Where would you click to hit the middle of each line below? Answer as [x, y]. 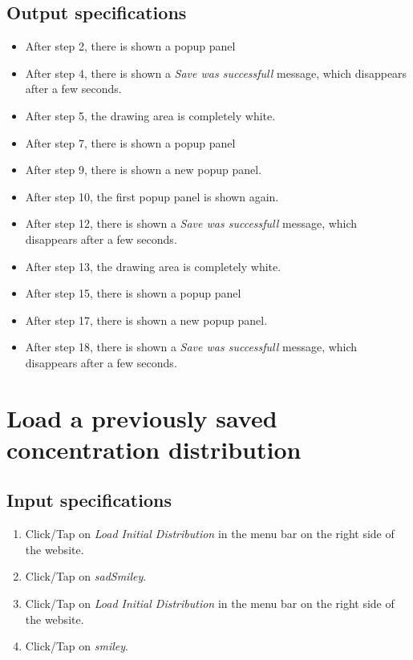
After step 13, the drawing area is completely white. [153, 266]
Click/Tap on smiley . [77, 646]
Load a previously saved [142, 417]
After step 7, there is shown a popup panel [130, 142]
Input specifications [89, 500]
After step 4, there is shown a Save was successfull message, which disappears [216, 73]
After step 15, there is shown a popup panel [133, 293]
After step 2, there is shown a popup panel [130, 46]
